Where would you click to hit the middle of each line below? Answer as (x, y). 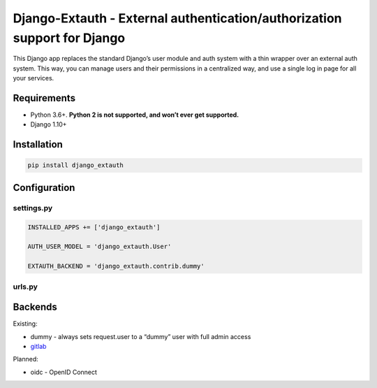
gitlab (38, 346)
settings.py (33, 208)
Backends (35, 307)
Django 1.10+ (49, 124)
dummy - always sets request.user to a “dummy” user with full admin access (141, 336)
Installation (38, 144)
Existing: (25, 324)
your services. (34, 78)
